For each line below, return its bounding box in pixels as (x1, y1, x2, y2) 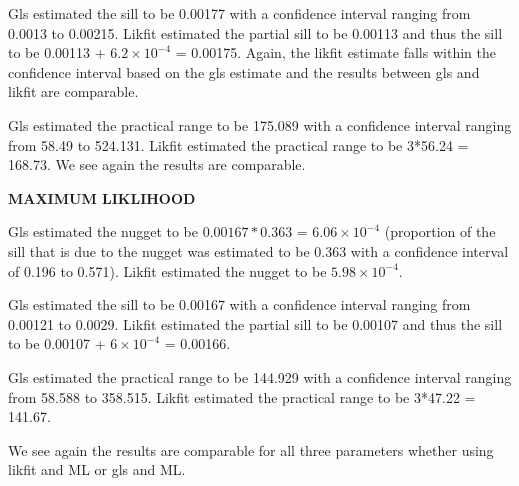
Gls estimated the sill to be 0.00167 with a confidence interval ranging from (8, 294, 471, 315)
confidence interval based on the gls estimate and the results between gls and (8, 61, 480, 82)
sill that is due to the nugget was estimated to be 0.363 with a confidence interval (8, 240, 509, 261)
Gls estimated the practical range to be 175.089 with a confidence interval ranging (8, 114, 512, 135)
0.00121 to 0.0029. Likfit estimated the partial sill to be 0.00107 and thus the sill (8, 313, 503, 334)
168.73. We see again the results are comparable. (8, 154, 306, 175)
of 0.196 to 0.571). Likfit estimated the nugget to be (8, 260, 327, 281)
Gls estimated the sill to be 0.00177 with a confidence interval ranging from (8, 3, 471, 23)
